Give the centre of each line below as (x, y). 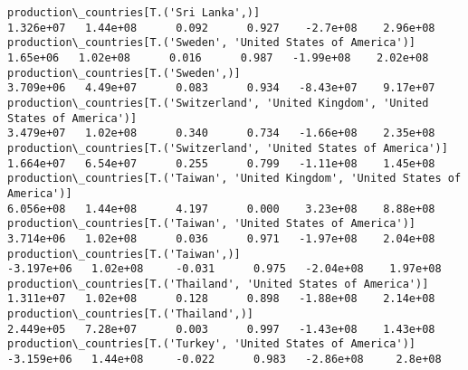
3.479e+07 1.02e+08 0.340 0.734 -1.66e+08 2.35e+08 (221, 133)
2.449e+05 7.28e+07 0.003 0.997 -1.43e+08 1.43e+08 (221, 329)
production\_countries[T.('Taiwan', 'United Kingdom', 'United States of (234, 179)
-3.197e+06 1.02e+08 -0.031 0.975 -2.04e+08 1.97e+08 (224, 269)
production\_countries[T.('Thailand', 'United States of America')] (218, 284)
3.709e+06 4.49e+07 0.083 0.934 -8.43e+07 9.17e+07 (221, 88)
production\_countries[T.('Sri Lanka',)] (134, 13)
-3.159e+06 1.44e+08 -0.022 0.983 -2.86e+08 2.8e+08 (224, 360)
